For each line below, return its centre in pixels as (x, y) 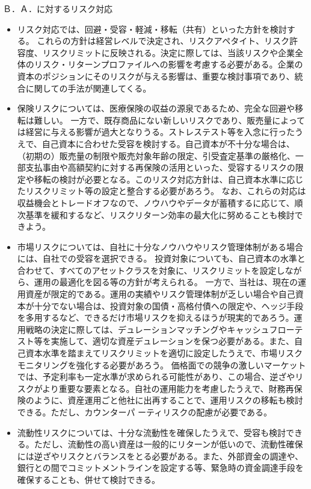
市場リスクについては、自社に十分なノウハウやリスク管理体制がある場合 (160, 246)
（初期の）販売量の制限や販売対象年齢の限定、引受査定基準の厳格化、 (156, 155)
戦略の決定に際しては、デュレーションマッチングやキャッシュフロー (160, 329)
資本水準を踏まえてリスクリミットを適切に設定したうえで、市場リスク (164, 353)
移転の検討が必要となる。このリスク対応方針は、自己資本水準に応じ (169, 179)
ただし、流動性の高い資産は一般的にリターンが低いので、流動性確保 (168, 444)
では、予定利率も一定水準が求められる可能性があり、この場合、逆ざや (156, 377)
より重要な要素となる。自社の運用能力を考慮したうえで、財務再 (168, 388)
